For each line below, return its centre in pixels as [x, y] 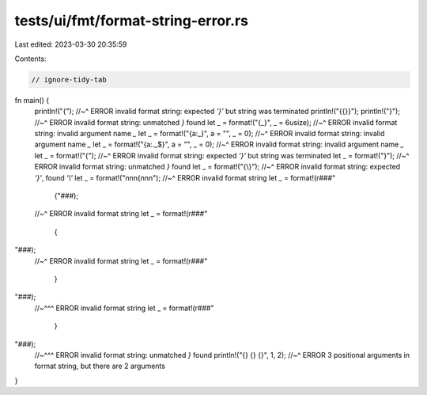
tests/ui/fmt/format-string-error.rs [132, 21]
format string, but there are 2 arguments [100, 366]
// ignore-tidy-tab [69, 80]
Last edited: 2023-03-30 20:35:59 [71, 44]
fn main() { [32, 100]
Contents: [30, 59]
